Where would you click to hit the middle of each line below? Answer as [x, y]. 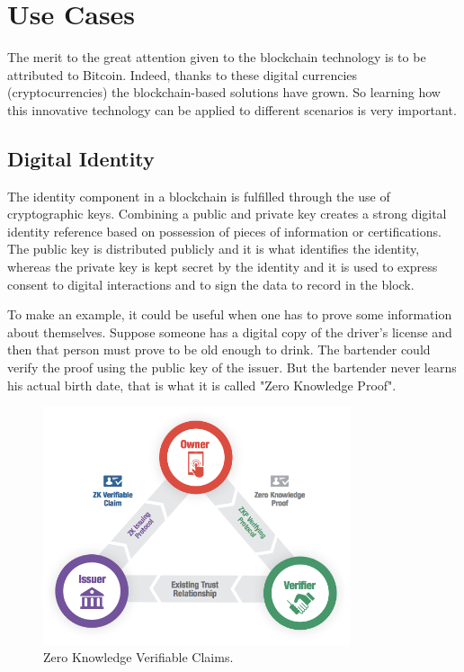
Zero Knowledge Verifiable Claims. [138, 657]
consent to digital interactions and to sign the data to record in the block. [211, 284]
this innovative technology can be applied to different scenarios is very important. [232, 109]
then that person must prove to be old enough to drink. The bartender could [219, 349]
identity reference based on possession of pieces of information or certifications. [224, 231]
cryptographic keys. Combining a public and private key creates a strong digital [227, 214]
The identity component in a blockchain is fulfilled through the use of [199, 196]
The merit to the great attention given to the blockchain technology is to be [217, 57]
